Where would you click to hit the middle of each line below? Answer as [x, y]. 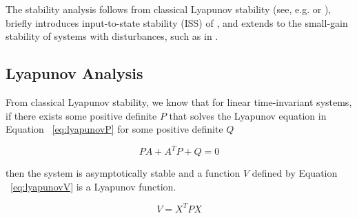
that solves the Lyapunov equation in [248, 115]
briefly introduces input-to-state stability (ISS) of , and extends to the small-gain [177, 22]
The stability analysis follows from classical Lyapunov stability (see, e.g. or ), [169, 9]
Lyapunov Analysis [74, 73]
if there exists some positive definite [81, 115]
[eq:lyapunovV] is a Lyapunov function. [93, 186]
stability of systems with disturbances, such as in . [112, 36]
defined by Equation [295, 173]
